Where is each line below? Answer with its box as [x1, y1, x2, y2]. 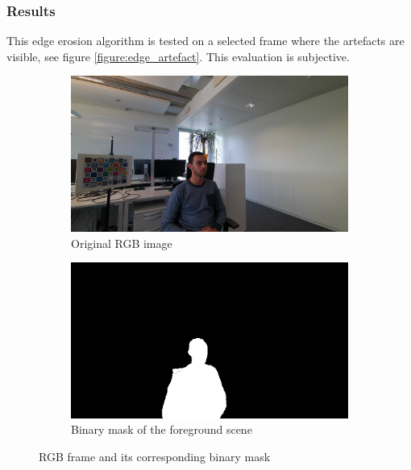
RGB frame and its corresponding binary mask [39, 447, 271, 464]
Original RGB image [71, 234, 172, 251]
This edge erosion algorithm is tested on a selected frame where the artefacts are [6, 32, 405, 49]
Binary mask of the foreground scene [71, 421, 252, 438]
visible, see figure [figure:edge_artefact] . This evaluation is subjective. [6, 47, 350, 64]
